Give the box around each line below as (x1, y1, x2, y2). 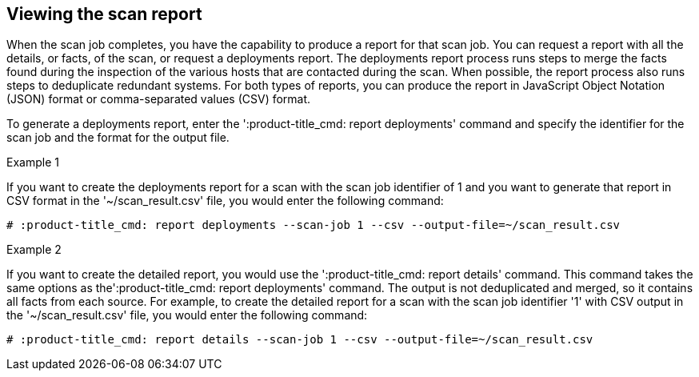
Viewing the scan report (6, 4, 202, 24)
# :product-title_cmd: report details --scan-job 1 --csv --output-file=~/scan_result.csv (6, 333, 593, 347)
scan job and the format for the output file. (6, 130, 230, 145)
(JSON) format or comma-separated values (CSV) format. (6, 92, 311, 106)
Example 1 (6, 155, 59, 170)
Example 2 (6, 243, 62, 257)
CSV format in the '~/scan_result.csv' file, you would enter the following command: (6, 194, 444, 208)
